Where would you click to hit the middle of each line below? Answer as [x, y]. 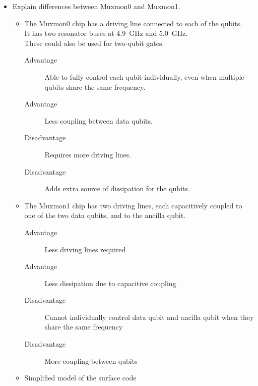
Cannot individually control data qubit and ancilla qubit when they [149, 317]
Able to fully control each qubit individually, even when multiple [144, 76]
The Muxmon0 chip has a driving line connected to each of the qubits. [133, 23]
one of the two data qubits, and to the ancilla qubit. [105, 215]
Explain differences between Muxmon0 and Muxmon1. [96, 6]
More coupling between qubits [91, 361]
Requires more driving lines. [88, 154]
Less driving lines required [85, 249]
